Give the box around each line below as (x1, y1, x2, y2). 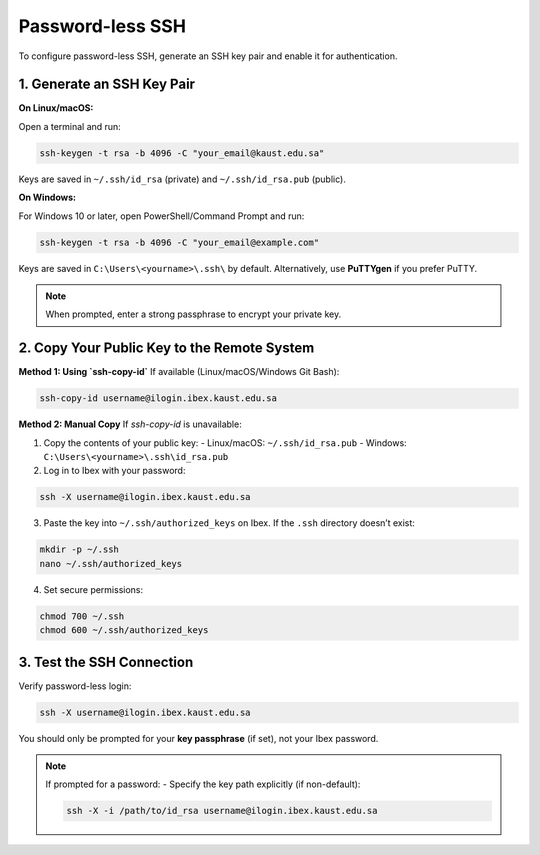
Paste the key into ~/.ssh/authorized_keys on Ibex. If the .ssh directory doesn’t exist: (43, 517, 415, 529)
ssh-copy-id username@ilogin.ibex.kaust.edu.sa (39, 393, 277, 404)
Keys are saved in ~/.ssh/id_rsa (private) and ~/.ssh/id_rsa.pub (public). (18, 173, 347, 185)
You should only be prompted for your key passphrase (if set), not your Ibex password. (18, 732, 379, 744)
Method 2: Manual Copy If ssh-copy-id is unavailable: (18, 418, 242, 430)
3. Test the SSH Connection (18, 653, 194, 670)
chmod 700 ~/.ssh (39, 610, 125, 622)
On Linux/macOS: (18, 102, 94, 114)
